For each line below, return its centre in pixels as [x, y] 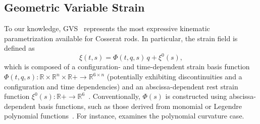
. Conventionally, [114, 96]
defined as [19, 48]
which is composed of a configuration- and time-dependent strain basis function [127, 67]
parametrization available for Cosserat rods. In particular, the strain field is [121, 38]
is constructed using [196, 96]
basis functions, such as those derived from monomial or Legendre [140, 106]
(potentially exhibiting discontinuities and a [174, 77]
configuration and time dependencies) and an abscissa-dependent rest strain [121, 86]
